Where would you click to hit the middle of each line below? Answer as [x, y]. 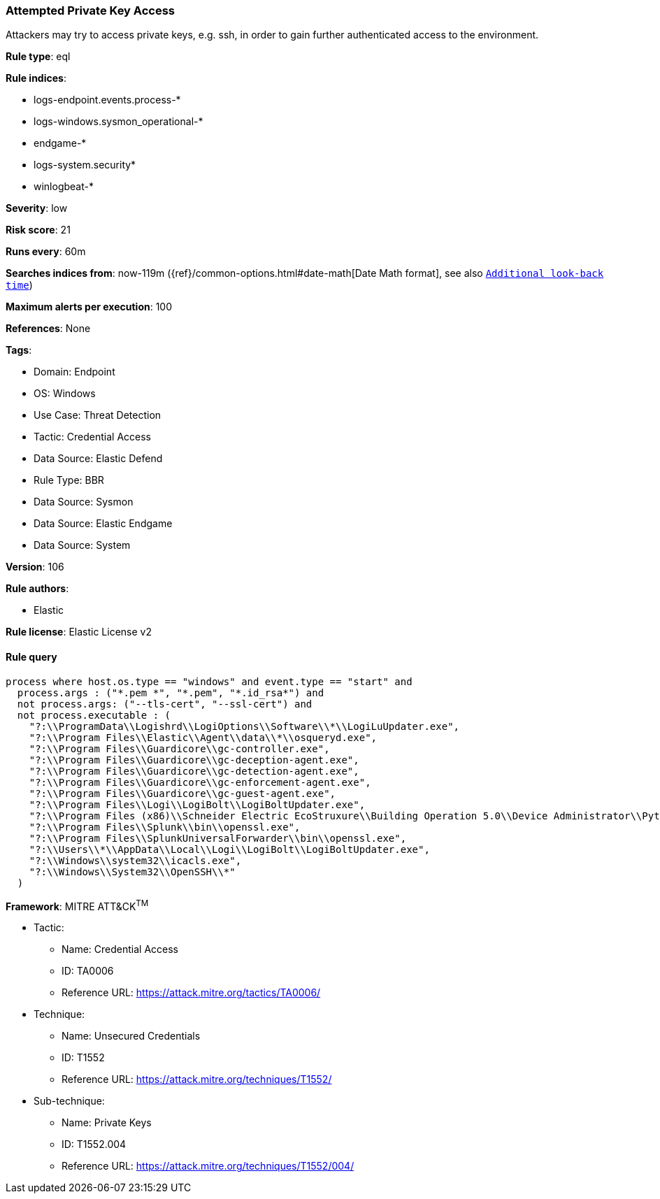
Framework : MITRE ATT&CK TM [77, 905]
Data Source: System [82, 545]
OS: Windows [65, 394]
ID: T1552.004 [94, 1144]
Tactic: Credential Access [92, 437]
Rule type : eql [38, 57]
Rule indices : [36, 78]
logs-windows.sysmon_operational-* [119, 122]
